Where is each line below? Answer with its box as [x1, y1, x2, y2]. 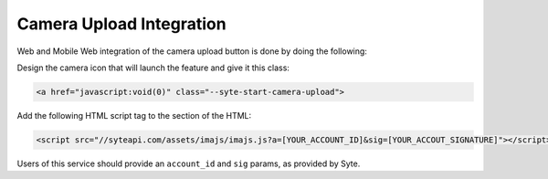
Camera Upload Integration [16, 14, 227, 34]
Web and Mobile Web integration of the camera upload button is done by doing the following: [16, 46, 367, 57]
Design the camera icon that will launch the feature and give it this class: [16, 62, 290, 73]
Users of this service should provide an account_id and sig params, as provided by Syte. [16, 158, 361, 169]
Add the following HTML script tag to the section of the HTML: [16, 110, 252, 121]
